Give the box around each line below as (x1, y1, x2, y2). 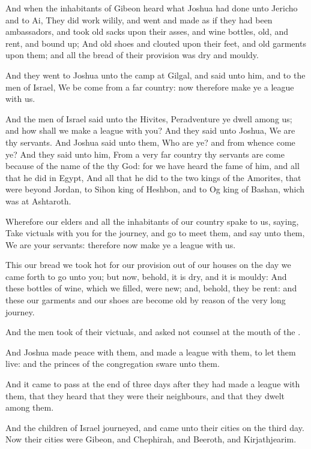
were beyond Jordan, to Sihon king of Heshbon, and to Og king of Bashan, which (5, 183, 305, 195)
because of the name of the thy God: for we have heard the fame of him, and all (5, 159, 300, 172)
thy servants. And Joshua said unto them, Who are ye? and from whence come (5, 135, 295, 148)
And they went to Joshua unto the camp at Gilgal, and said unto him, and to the (5, 68, 306, 81)
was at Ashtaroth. (5, 194, 71, 207)
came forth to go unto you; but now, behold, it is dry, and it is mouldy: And (5, 270, 287, 282)
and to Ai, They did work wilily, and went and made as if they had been (5, 13, 273, 26)
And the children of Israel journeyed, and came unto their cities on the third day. (5, 421, 304, 433)
